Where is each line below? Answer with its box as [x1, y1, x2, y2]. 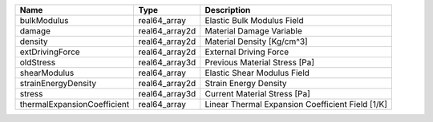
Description [204, 5, 251, 15]
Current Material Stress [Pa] [204, 89, 310, 99]
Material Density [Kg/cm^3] [204, 36, 308, 47]
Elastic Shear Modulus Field [204, 68, 310, 78]
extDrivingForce [19, 46, 80, 57]
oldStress [19, 57, 56, 68]
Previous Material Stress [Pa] [204, 57, 315, 68]
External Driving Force [204, 46, 289, 57]
